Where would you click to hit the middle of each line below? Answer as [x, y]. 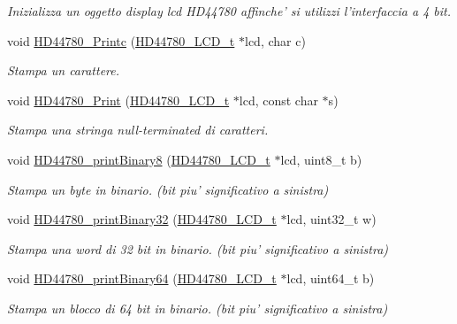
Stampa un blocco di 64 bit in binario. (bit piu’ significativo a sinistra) [198, 308]
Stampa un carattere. [64, 70]
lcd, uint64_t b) [331, 278]
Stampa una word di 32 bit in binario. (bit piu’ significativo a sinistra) [198, 248]
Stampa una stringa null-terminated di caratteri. [138, 130]
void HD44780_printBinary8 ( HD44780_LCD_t [139, 159]
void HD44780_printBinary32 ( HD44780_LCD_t [142, 219]
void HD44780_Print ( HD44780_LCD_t [118, 100]
